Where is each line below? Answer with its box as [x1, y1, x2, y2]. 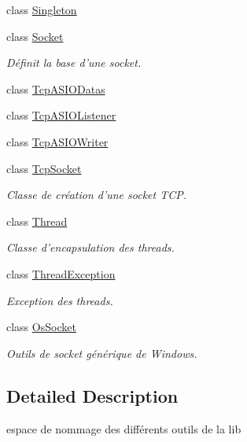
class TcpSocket [6, 160, 82, 176]
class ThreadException [6, 265, 116, 282]
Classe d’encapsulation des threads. [6, 239, 175, 256]
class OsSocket [6, 319, 76, 335]
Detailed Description [6, 383, 179, 407]
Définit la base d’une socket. [6, 54, 142, 71]
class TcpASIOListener [6, 107, 116, 123]
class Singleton [6, 2, 77, 17]
